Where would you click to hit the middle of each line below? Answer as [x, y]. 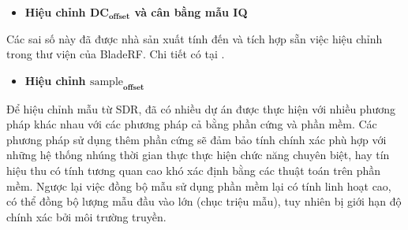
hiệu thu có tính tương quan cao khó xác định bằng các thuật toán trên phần [194, 170]
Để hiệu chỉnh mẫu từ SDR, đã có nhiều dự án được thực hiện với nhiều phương [201, 108]
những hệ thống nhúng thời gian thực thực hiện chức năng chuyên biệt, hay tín [198, 155]
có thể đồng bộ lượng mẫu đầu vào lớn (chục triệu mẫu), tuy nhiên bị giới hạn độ [204, 201]
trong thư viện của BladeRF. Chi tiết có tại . [116, 54]
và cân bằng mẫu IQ [191, 12]
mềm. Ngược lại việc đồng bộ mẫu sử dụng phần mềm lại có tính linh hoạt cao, [199, 185]
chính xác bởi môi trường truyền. [86, 216]
